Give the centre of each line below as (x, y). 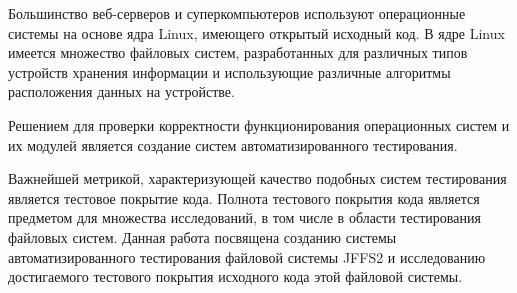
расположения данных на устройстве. (121, 91)
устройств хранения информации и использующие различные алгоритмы (229, 71)
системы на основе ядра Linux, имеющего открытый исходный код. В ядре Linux (256, 32)
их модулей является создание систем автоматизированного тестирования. (233, 144)
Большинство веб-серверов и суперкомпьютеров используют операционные (237, 13)
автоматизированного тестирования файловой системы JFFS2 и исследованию (247, 256)
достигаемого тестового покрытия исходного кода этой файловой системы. (235, 276)
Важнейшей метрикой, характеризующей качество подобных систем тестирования (257, 178)
